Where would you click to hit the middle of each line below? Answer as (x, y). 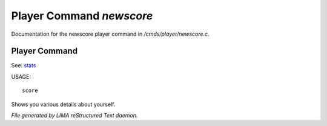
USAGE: (21, 76)
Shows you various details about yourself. (63, 104)
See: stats (24, 65)
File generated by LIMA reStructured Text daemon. (74, 116)
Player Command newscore (82, 16)
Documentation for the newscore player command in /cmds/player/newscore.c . (110, 34)
